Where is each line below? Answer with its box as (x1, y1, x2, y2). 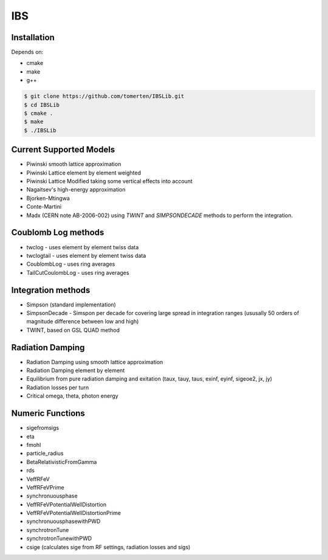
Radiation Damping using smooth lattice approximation (26, 358, 163, 365)
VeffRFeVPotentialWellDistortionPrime (26, 510, 121, 517)
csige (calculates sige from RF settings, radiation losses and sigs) (26, 543, 191, 550)
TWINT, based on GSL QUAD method (26, 326, 120, 334)
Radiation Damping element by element (26, 367, 125, 374)
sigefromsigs (26, 424, 60, 432)
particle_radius (26, 450, 64, 457)
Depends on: (11, 49, 44, 56)
